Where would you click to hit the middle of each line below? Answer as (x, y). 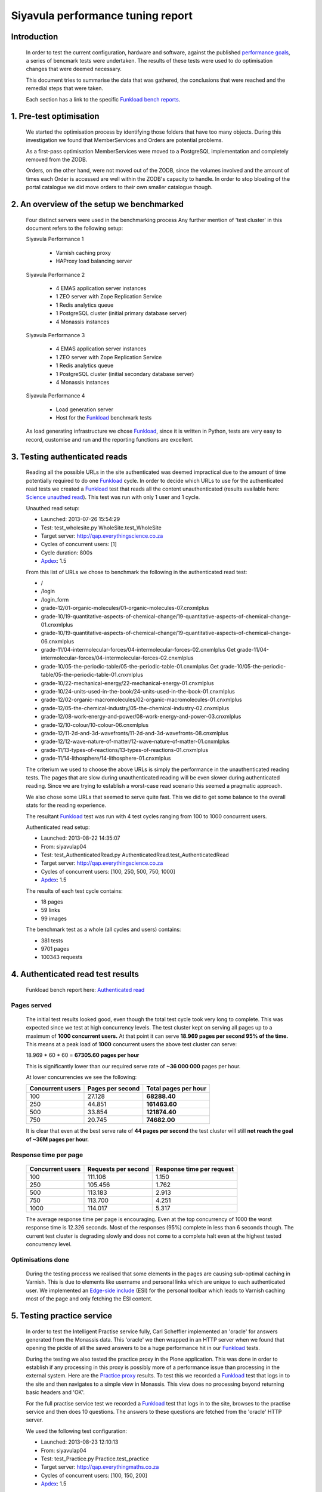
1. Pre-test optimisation (55, 116)
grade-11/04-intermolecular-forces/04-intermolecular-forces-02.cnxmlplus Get (138, 650)
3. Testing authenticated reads (69, 457)
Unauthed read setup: (53, 508)
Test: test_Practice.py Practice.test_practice (95, 1459)
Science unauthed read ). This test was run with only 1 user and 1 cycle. (113, 497)
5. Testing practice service (62, 1316)
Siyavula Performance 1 (55, 239)
